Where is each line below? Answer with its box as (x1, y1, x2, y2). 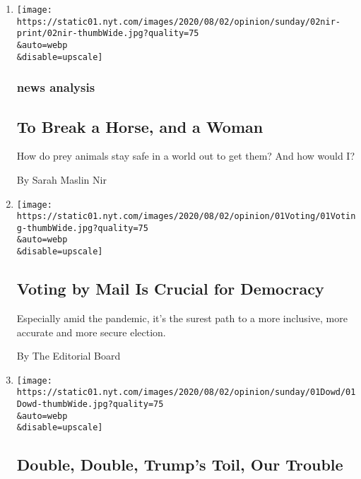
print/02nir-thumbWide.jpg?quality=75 (16, 28, 199, 39)
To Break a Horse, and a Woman (16, 115, 264, 137)
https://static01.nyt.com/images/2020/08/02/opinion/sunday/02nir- (16, 16, 341, 27)
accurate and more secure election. (16, 324, 166, 339)
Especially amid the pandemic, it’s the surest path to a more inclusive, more (16, 311, 348, 325)
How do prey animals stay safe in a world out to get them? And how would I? (16, 148, 355, 163)
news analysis (16, 78, 95, 96)
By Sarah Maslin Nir (16, 172, 107, 187)
